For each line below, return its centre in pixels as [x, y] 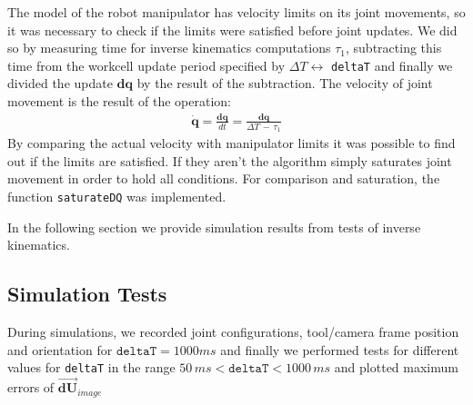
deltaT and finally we [392, 65]
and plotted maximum [396, 367]
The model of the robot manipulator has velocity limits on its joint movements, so [236, 12]
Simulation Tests [87, 294]
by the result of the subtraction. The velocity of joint [285, 83]
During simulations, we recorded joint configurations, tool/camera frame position [233, 332]
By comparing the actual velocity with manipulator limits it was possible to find [231, 143]
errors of [31, 387]
